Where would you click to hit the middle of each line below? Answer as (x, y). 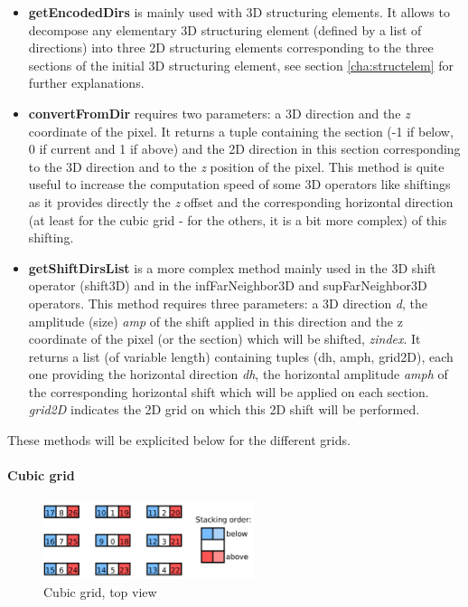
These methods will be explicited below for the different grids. (179, 440)
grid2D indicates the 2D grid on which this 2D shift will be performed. (224, 409)
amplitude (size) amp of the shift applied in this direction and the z (215, 321)
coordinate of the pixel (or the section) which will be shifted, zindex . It (225, 339)
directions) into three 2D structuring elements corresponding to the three (231, 47)
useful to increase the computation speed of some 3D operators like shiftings (239, 184)
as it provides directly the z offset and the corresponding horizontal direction (241, 201)
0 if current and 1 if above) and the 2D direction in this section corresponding (244, 149)
